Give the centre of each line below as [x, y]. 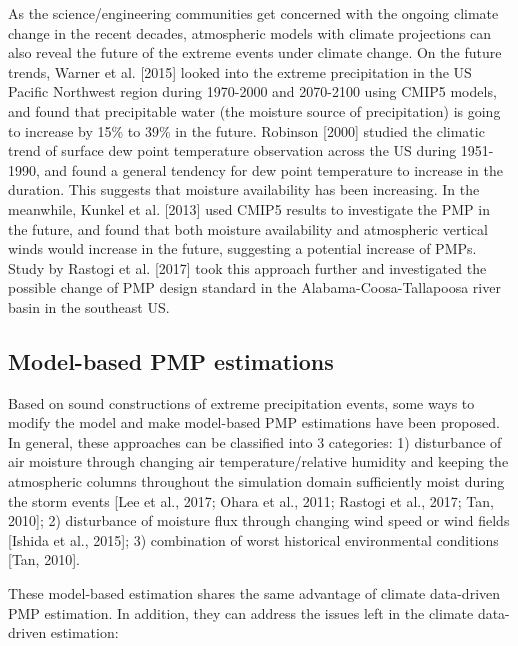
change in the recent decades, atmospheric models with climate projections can [249, 32]
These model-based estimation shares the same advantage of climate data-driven [254, 593]
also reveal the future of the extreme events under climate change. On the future [255, 52]
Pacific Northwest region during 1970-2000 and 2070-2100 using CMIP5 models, [252, 91]
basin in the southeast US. [89, 306]
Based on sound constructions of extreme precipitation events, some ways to [241, 402]
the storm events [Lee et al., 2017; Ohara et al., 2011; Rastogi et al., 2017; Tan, [251, 500]
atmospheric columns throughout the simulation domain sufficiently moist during [256, 481]
